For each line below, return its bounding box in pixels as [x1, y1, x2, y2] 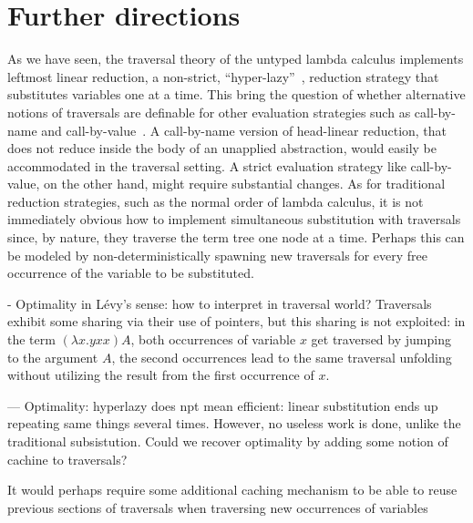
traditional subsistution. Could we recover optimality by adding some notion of [7, 432, 448, 450]
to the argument [7, 347, 98, 366]
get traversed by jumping [311, 330, 451, 349]
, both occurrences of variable [130, 330, 296, 349]
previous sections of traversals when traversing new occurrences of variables [7, 497, 428, 517]
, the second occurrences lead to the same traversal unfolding [111, 347, 452, 366]
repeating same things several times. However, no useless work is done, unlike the [7, 414, 461, 433]
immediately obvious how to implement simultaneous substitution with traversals [7, 210, 461, 229]
